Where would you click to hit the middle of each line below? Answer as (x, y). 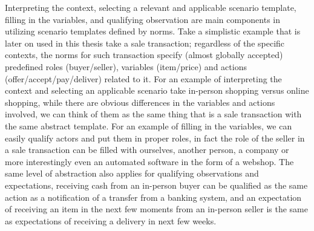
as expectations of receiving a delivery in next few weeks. (111, 220)
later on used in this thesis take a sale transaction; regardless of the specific (145, 43)
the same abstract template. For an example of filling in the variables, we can (149, 125)
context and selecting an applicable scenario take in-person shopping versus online (157, 90)
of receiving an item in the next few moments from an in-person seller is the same (156, 209)
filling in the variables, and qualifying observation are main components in (143, 19)
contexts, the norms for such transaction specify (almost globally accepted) (144, 55)
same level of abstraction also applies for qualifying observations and (132, 173)
